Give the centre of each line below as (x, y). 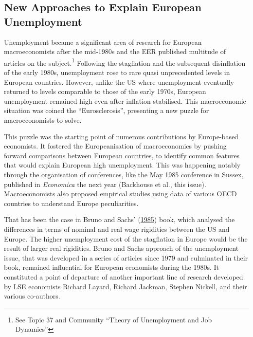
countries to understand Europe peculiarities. (71, 203)
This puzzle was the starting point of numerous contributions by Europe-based (121, 136)
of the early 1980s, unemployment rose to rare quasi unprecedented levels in (117, 72)
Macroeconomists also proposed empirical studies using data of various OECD (120, 194)
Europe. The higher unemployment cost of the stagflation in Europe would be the (126, 238)
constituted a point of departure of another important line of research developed (124, 276)
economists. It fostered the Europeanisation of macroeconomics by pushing (115, 146)
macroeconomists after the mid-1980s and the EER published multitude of (115, 51)
